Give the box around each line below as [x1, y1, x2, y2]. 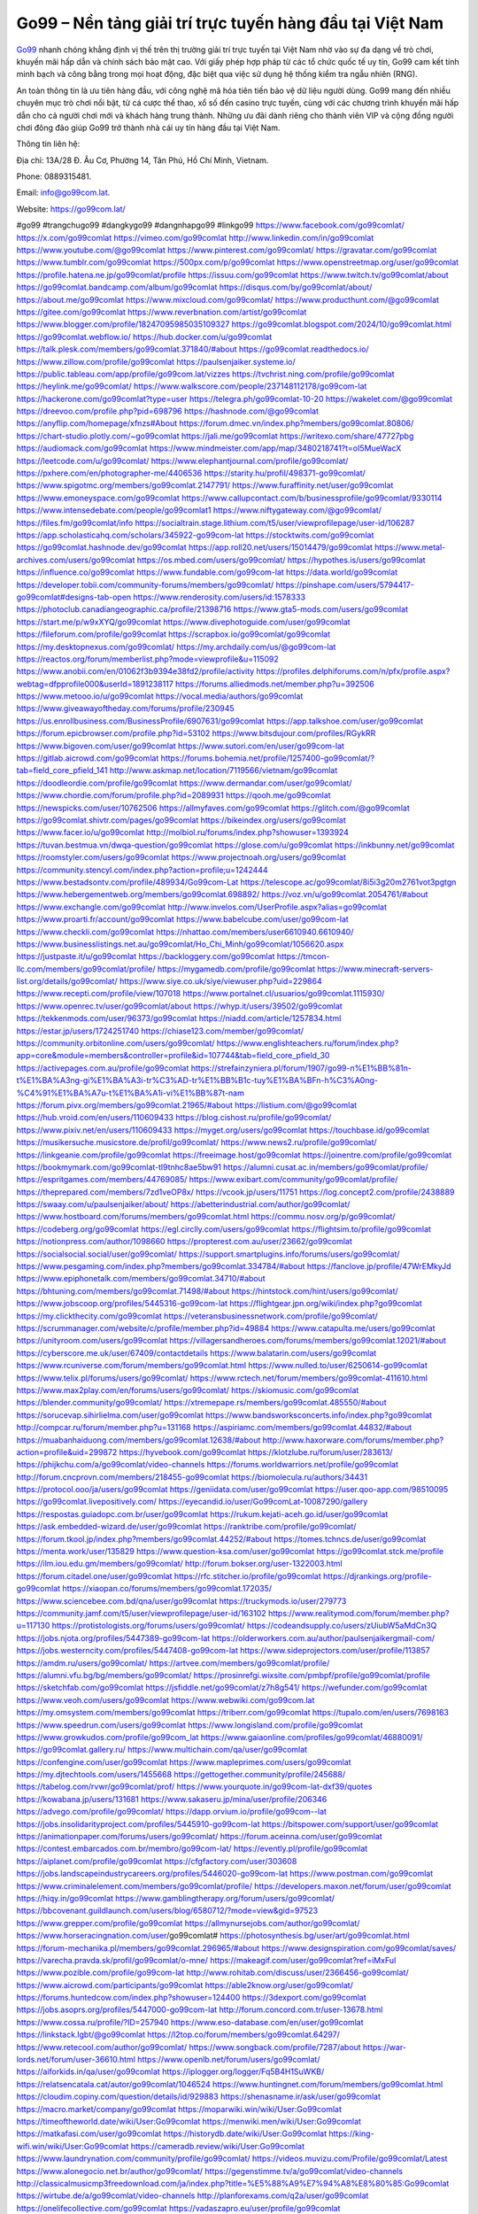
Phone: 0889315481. [16, 171, 92, 182]
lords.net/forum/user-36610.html [16, 2055, 136, 2065]
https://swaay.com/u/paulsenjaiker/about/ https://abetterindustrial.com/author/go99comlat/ [16, 1199, 351, 1210]
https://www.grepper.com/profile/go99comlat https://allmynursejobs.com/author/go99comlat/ [16, 1917, 360, 1928]
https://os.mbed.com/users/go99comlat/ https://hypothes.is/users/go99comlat [136, 554, 426, 565]
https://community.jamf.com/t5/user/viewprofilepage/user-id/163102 [16, 1607, 266, 1618]
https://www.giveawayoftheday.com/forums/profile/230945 [16, 703, 235, 714]
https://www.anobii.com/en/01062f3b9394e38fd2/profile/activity [16, 666, 255, 677]
